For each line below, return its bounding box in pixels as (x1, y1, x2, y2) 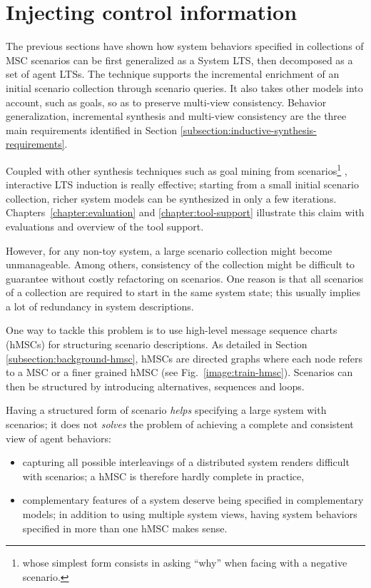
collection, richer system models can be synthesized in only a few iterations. (6, 191, 337, 206)
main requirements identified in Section (6, 122, 178, 137)
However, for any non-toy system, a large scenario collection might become (6, 243, 332, 258)
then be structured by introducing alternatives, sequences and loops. (6, 378, 305, 393)
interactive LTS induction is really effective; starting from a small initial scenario (6, 177, 359, 192)
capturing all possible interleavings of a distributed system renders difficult (22, 455, 350, 470)
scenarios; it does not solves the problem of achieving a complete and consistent (6, 417, 354, 432)
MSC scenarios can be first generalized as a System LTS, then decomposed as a (6, 52, 353, 67)
